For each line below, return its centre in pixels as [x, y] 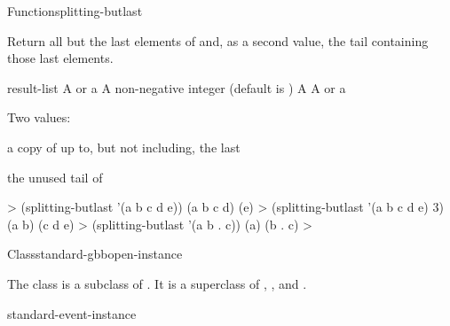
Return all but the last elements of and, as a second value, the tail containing [218, 40]
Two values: [39, 117]
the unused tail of [55, 177]
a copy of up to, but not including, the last [124, 147]
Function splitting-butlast [75, 11]
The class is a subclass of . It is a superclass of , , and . [157, 283]
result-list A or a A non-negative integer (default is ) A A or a [177, 87]
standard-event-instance [72, 313]
